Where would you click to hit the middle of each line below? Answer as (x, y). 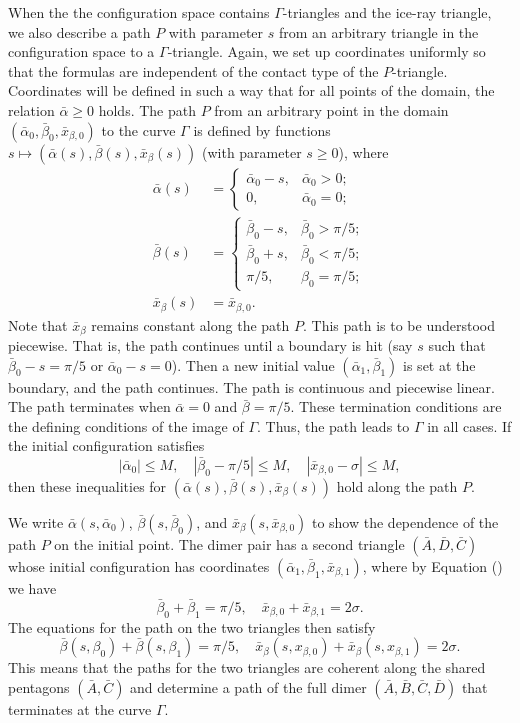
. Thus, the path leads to (333, 425)
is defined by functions (262, 129)
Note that (38, 324)
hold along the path (397, 485)
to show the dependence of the (405, 521)
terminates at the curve (80, 708)
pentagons (39, 686)
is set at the (439, 364)
